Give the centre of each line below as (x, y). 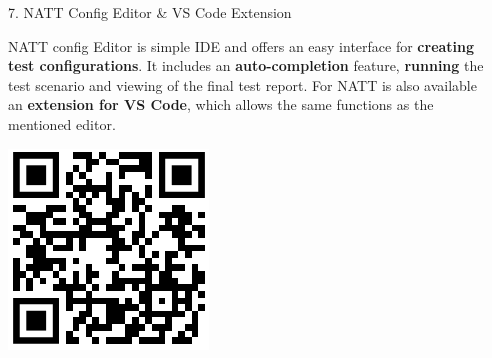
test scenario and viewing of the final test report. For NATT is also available (242, 84)
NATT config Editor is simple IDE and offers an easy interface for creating (241, 45)
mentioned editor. (62, 123)
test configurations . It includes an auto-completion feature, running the (246, 65)
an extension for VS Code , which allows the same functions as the (221, 104)
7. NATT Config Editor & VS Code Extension (150, 12)
